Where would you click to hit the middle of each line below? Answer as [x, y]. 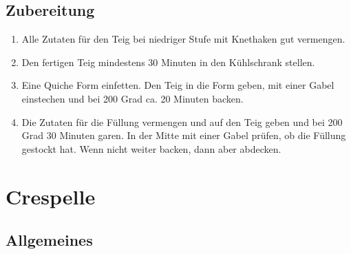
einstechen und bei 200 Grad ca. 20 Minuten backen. [132, 98]
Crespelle [51, 196]
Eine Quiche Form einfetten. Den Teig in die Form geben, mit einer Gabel [178, 85]
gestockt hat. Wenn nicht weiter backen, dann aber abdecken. [151, 148]
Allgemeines [49, 240]
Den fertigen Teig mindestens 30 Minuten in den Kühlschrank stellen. [168, 62]
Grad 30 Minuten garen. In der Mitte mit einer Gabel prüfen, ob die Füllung [184, 135]
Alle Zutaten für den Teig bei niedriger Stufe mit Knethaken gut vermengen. [183, 39]
